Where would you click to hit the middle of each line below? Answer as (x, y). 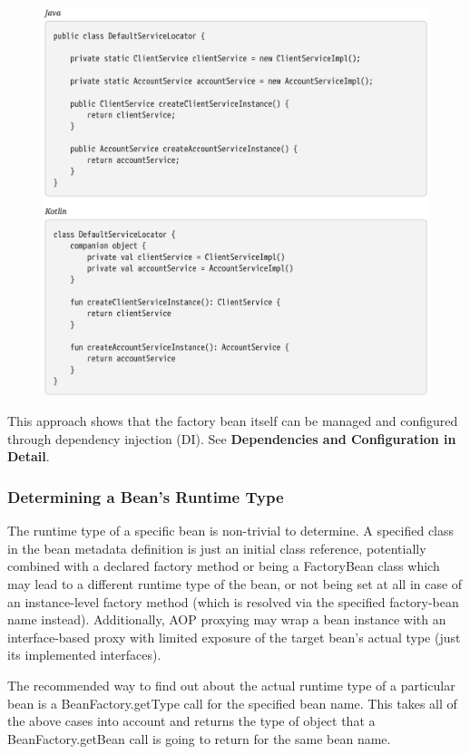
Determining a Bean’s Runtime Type (146, 496)
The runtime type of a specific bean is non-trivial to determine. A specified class (231, 531)
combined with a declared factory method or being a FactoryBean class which (224, 566)
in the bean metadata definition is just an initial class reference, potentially (217, 548)
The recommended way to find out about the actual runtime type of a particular (231, 685)
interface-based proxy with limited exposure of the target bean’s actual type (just (234, 637)
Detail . (29, 456)
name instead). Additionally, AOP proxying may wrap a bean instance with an (227, 619)
